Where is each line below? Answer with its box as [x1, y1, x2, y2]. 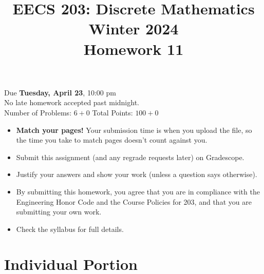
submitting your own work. [16, 206, 102, 217]
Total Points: [92, 107, 133, 118]
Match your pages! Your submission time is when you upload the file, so [16, 124, 252, 135]
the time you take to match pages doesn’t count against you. [16, 134, 208, 145]
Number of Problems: [4, 107, 72, 118]
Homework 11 [83, 38, 184, 59]
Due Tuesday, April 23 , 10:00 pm [4, 87, 116, 97]
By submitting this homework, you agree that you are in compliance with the [16, 186, 260, 197]
